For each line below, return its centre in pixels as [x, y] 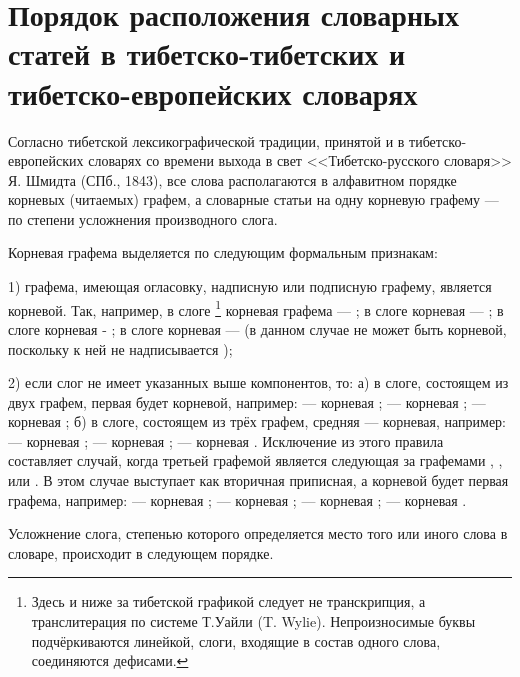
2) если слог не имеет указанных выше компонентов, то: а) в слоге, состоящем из [258, 382]
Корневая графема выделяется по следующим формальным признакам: [223, 252]
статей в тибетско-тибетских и [207, 53]
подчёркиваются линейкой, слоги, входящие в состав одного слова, [236, 640]
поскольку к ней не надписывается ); [120, 348]
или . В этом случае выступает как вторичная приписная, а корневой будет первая [258, 480]
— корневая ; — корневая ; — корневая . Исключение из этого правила [226, 440]
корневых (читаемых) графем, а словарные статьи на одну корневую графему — [253, 199]
